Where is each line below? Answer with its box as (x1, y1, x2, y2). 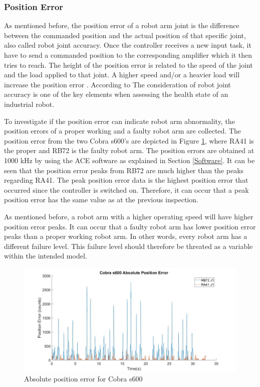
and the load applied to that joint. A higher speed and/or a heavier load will (4, 69, 240, 80)
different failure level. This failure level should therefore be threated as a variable (4, 240, 253, 251)
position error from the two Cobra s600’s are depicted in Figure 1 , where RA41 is (4, 135, 254, 146)
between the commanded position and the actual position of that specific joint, (4, 30, 246, 40)
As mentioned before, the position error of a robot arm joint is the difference (4, 20, 239, 31)
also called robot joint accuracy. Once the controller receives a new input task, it (4, 40, 251, 50)
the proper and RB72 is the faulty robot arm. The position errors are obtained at (4, 145, 254, 156)
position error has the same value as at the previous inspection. (4, 194, 198, 205)
